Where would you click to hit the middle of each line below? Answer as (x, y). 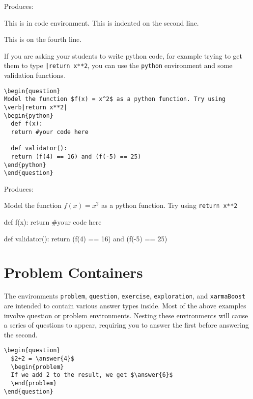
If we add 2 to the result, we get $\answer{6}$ (92, 375)
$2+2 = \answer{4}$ (43, 359)
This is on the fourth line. (43, 39)
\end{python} (25, 165)
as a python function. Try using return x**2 (169, 205)
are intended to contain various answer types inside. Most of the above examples (125, 306)
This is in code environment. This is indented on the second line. (101, 22)
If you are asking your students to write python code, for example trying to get (123, 55)
